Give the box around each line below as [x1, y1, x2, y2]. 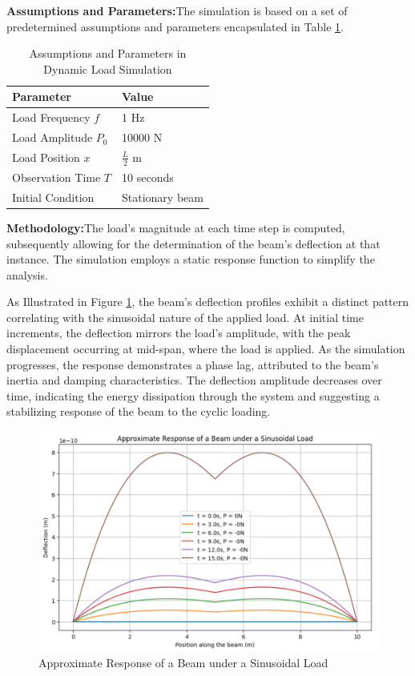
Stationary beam [122, 188, 203, 205]
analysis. [6, 266, 48, 283]
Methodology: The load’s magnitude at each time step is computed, [6, 219, 345, 235]
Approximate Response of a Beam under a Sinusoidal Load [38, 654, 328, 670]
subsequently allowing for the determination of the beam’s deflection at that [6, 235, 381, 251]
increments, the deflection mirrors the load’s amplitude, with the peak [6, 324, 351, 341]
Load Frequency [12, 109, 91, 126]
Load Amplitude [12, 129, 93, 146]
